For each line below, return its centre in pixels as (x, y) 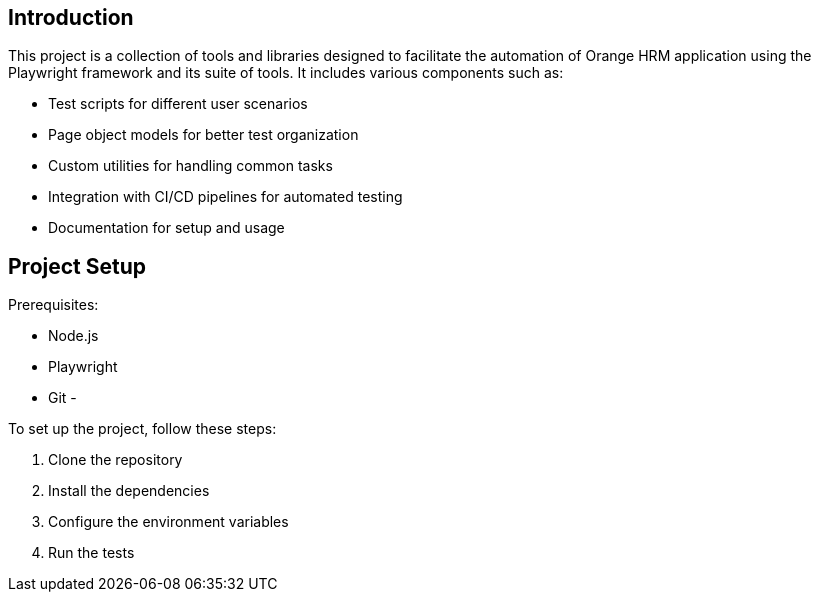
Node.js (73, 336)
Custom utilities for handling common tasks (190, 166)
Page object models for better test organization (203, 135)
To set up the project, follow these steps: (142, 429)
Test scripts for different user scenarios (178, 104)
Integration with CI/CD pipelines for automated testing (225, 197)
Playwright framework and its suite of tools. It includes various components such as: (286, 73)
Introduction (71, 17)
